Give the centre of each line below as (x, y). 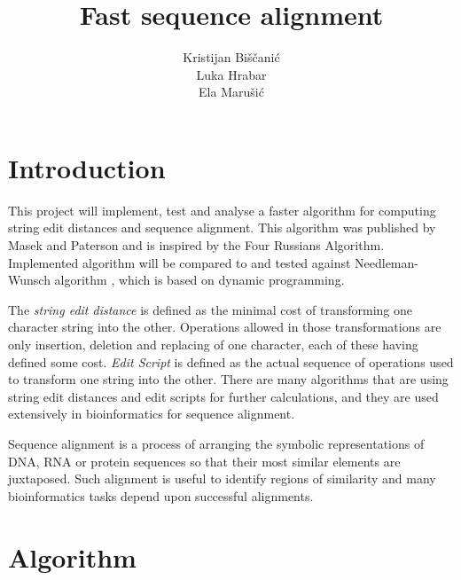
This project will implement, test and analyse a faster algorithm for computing (222, 210)
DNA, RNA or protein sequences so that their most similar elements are (204, 461)
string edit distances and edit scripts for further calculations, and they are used (223, 396)
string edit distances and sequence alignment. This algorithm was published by (222, 227)
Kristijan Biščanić (231, 57)
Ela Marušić (231, 92)
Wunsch (29, 280)
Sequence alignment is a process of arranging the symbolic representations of (216, 443)
